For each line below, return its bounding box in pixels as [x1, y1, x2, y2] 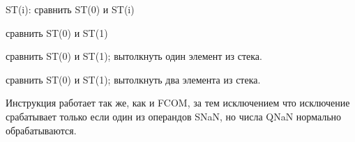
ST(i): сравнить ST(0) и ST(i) [6, 2, 135, 16]
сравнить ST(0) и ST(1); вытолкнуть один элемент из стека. [6, 49, 262, 63]
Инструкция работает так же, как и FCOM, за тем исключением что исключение [6, 95, 350, 110]
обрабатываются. [6, 123, 77, 137]
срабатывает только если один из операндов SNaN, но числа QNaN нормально [6, 109, 342, 123]
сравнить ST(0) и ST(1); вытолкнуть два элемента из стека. [6, 72, 261, 86]
